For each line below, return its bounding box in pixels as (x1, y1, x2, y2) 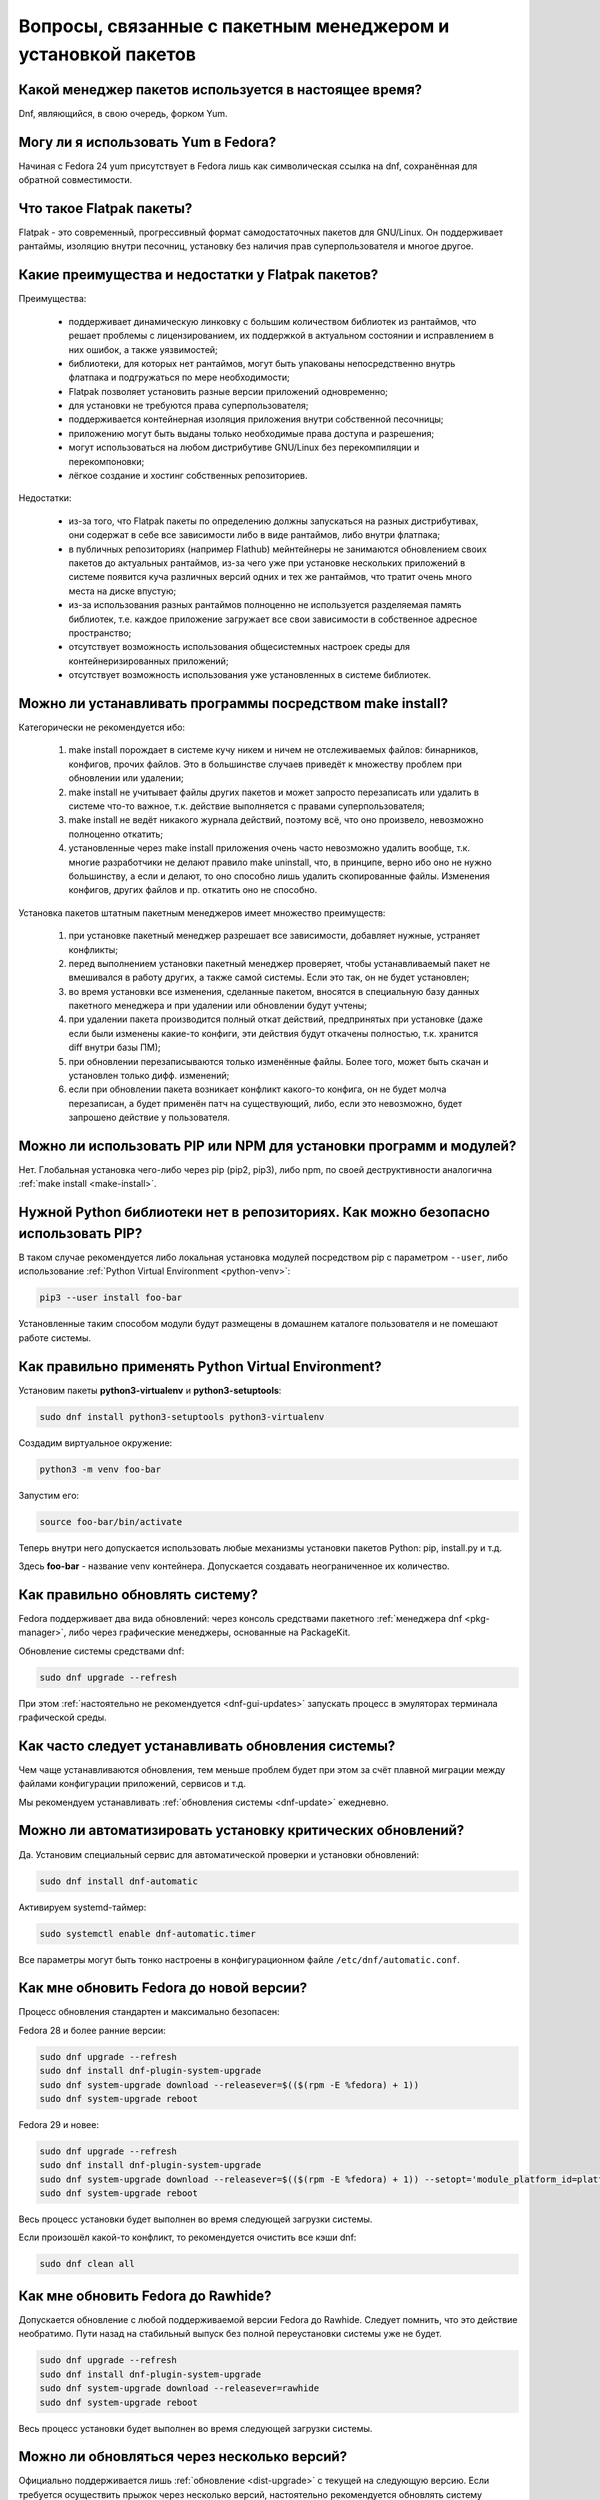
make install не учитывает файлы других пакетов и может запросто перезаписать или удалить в (68, 786, 480, 798)
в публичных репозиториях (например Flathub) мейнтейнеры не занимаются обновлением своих (68, 543, 487, 555)
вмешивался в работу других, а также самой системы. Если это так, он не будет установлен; (68, 971, 470, 984)
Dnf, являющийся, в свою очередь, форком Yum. (18, 107, 229, 119)
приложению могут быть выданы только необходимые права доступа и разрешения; (68, 427, 435, 439)
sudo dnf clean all (39, 2258, 135, 2270)
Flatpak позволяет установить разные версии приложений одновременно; (68, 385, 389, 397)
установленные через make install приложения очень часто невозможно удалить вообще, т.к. (68, 842, 470, 854)
